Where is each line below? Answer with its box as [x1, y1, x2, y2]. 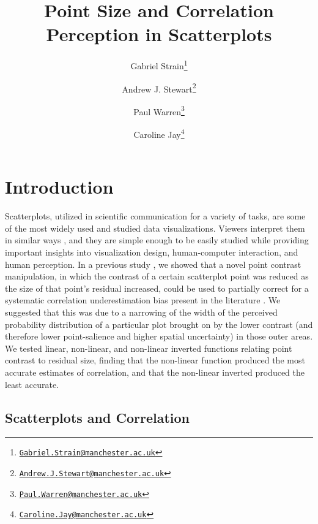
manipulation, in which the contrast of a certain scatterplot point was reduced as [5, 270, 309, 283]
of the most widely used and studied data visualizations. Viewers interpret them [5, 221, 305, 234]
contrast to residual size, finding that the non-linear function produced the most [5, 354, 305, 366]
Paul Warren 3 [133, 103, 185, 118]
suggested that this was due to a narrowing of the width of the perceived [5, 306, 278, 318]
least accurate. [5, 378, 59, 390]
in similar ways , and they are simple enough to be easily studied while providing [5, 234, 309, 246]
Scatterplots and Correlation [5, 408, 190, 427]
